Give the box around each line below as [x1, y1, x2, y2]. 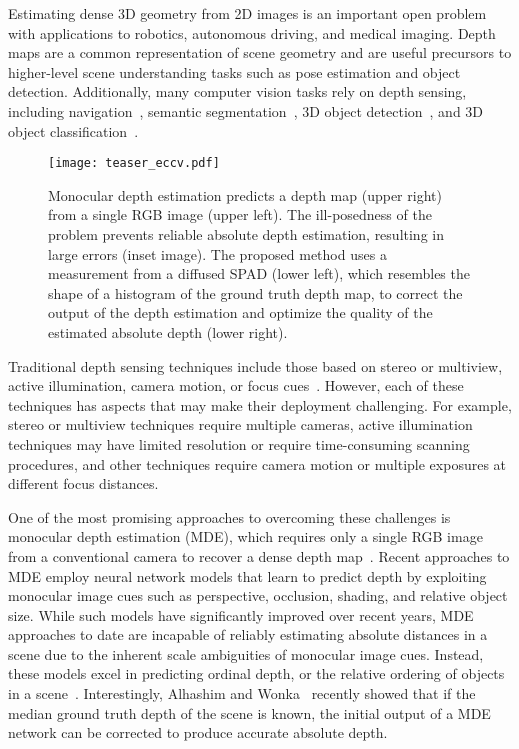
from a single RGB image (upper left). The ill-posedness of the [48, 204, 432, 225]
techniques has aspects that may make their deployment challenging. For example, [8, 394, 512, 415]
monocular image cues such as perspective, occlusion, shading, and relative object [8, 585, 508, 606]
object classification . [8, 120, 139, 141]
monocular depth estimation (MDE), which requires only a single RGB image [8, 526, 483, 547]
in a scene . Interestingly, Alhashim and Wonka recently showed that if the [8, 683, 476, 704]
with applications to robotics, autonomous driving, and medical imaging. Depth [8, 22, 496, 43]
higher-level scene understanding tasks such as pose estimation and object [8, 61, 461, 82]
